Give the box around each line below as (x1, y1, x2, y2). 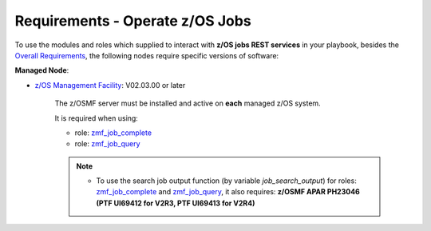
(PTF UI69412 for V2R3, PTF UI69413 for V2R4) (96, 198, 255, 208)
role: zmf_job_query (74, 139, 140, 149)
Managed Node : (14, 66, 69, 75)
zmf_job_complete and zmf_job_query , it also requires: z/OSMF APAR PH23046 (96, 187, 361, 197)
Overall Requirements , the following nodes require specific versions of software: (14, 50, 279, 60)
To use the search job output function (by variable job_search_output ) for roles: (96, 176, 357, 185)
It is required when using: (54, 113, 139, 123)
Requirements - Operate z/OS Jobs (14, 12, 251, 30)
